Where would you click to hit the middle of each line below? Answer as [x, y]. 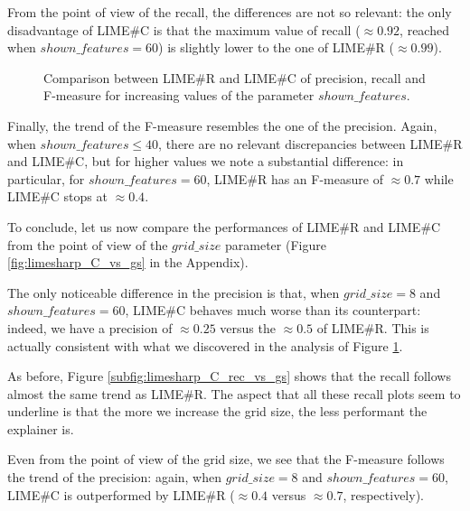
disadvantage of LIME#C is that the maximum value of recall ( [184, 29]
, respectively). [383, 494]
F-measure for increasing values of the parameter [179, 95]
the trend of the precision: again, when [115, 477]
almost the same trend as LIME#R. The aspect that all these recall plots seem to [234, 393]
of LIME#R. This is [373, 327]
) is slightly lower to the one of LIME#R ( [277, 47]
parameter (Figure [275, 244]
